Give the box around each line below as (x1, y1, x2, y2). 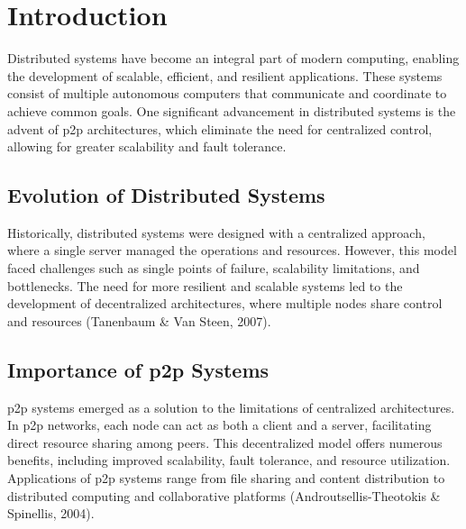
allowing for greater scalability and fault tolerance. (7, 137, 287, 156)
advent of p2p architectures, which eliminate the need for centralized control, (7, 119, 433, 138)
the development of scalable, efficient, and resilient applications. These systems (7, 66, 443, 85)
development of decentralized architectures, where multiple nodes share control (7, 294, 443, 313)
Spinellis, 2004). (7, 504, 95, 523)
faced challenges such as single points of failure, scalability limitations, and (7, 259, 420, 278)
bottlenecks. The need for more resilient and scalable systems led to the (7, 276, 403, 295)
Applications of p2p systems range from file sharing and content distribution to (7, 469, 445, 488)
